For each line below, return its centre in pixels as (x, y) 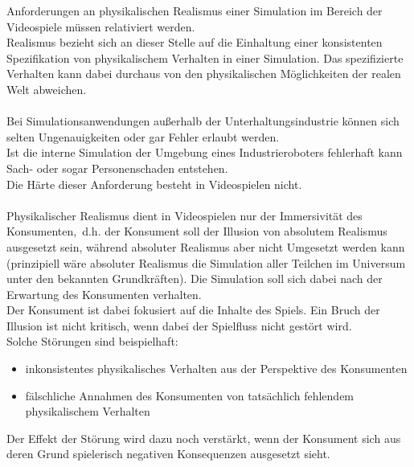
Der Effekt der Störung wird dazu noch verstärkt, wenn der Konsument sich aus (204, 438)
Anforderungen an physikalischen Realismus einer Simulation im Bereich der (195, 10)
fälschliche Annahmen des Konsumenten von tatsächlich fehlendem (190, 395)
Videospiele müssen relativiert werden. (101, 26)
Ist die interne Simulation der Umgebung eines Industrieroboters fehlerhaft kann (205, 152)
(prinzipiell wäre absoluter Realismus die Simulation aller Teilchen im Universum (206, 262)
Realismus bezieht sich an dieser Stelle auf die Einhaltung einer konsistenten (195, 42)
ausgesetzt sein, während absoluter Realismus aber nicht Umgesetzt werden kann (206, 246)
